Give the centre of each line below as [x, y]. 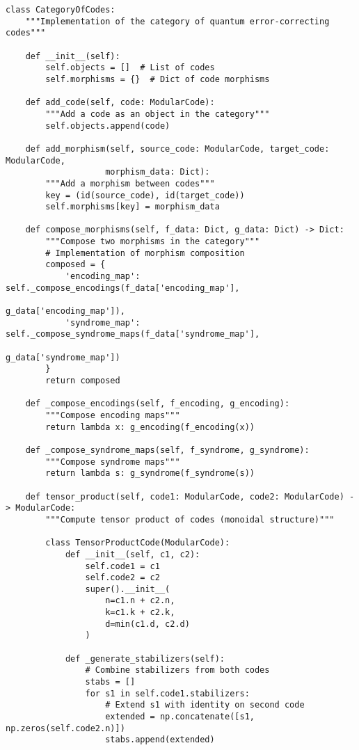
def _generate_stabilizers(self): [145, 659]
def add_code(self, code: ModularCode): [120, 103]
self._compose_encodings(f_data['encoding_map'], [123, 288]
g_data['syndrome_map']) [63, 357]
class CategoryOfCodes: [61, 10]
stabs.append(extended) [160, 740]
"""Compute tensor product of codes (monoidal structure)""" [190, 519]
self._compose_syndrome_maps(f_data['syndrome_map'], [133, 334]
